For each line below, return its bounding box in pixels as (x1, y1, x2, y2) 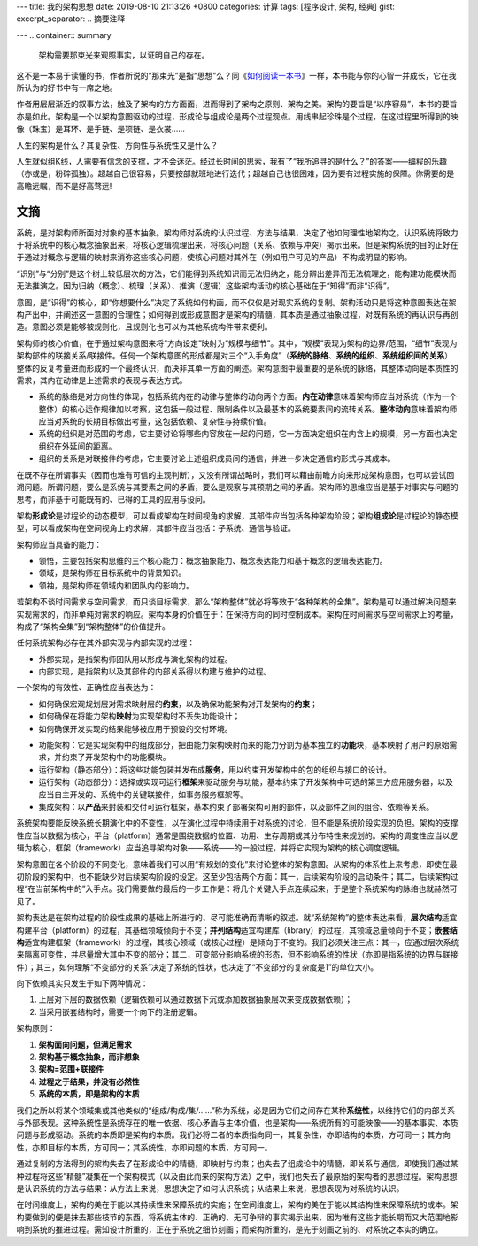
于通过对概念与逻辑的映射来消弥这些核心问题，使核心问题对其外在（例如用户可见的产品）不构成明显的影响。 (16, 252, 412, 263)
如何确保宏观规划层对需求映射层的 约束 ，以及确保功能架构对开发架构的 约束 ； (38, 698, 318, 709)
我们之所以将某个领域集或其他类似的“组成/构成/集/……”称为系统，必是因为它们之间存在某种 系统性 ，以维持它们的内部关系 (16, 1104, 456, 1115)
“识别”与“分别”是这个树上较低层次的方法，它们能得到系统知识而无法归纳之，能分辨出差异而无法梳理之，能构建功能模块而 (16, 268, 457, 279)
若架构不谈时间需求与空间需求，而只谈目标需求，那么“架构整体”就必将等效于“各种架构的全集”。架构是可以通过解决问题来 (16, 596, 457, 607)
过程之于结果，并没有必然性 (38, 1076, 140, 1087)
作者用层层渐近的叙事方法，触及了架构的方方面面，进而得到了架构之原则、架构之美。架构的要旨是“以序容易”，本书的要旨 (16, 98, 458, 110)
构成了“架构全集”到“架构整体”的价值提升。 (16, 620, 170, 632)
